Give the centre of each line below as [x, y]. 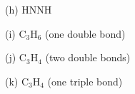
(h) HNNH [29, 9]
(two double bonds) [88, 57]
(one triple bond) [85, 81]
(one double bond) [85, 33]
